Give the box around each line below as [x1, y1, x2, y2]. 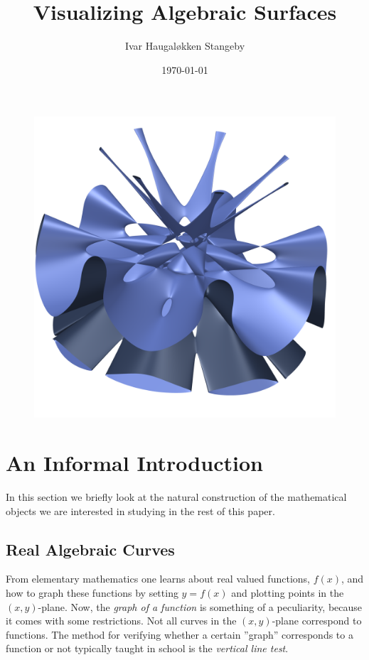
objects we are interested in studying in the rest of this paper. [6, 503, 275, 518]
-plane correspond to [272, 613, 362, 628]
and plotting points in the [231, 585, 344, 600]
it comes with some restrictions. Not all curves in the [6, 613, 237, 628]
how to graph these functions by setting [6, 585, 178, 600]
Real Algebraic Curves [6, 538, 175, 560]
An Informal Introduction [6, 448, 263, 477]
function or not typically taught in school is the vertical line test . [6, 641, 289, 656]
